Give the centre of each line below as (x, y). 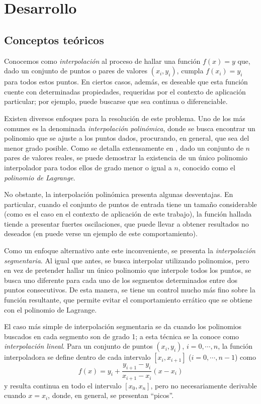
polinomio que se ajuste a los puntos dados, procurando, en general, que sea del (127, 138)
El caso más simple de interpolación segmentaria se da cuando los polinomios (123, 326)
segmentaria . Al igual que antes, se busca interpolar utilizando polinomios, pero (127, 260)
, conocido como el (207, 167)
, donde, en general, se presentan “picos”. (111, 395)
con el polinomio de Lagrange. (51, 309)
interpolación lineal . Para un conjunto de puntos (78, 346)
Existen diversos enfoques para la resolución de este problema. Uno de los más (125, 118)
